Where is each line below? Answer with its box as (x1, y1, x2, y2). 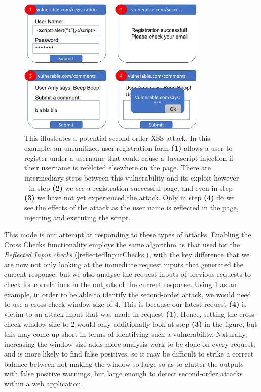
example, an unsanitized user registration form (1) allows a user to (24, 142, 233, 153)
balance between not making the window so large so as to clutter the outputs (4, 358, 244, 369)
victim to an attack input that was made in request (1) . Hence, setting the (4, 308, 237, 319)
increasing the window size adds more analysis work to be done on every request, (4, 338, 255, 349)
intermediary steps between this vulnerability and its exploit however (24, 172, 239, 183)
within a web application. (4, 378, 83, 388)
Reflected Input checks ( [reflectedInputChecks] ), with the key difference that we (4, 249, 250, 260)
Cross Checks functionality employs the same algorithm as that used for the (4, 239, 240, 250)
